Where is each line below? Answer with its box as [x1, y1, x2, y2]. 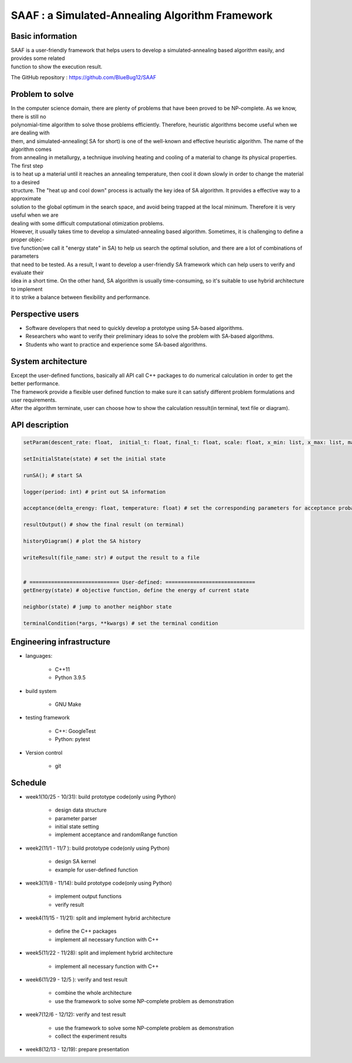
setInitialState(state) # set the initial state [23, 456, 166, 462]
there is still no [11, 113, 46, 120]
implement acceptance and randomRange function [55, 831, 178, 838]
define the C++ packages [55, 928, 117, 935]
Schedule [11, 778, 47, 788]
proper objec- [11, 236, 45, 243]
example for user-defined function [55, 866, 138, 873]
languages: [25, 652, 53, 660]
